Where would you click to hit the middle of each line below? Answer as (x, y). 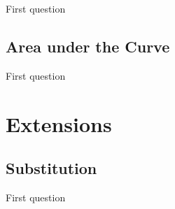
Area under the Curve (88, 46)
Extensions (59, 123)
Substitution (51, 168)
